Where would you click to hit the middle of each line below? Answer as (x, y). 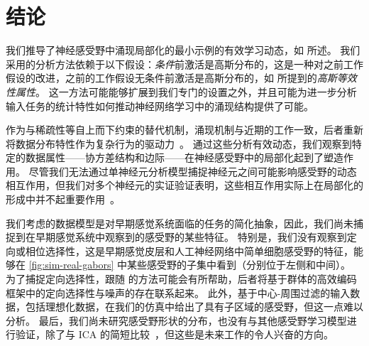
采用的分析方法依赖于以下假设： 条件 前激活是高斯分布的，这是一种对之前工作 (184, 64)
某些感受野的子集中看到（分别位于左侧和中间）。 (238, 265)
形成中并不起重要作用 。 (63, 199)
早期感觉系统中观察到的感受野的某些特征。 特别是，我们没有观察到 (191, 237)
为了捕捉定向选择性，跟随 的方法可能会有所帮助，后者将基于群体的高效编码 (181, 279)
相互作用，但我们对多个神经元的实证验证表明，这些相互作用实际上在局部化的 (184, 185)
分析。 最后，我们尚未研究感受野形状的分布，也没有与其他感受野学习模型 (176, 320)
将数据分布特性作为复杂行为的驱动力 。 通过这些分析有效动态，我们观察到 (179, 143)
